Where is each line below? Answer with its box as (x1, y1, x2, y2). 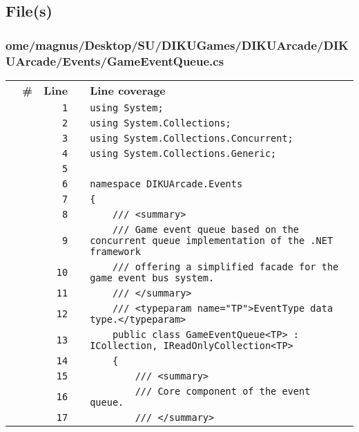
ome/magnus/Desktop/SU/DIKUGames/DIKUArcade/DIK (6, 36, 349, 53)
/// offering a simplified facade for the (112, 261, 339, 272)
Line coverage (90, 82, 166, 98)
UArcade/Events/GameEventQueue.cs (6, 52, 224, 69)
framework (90, 245, 141, 257)
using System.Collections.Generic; (90, 147, 277, 159)
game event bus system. (90, 272, 215, 283)
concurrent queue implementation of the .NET (90, 234, 333, 246)
